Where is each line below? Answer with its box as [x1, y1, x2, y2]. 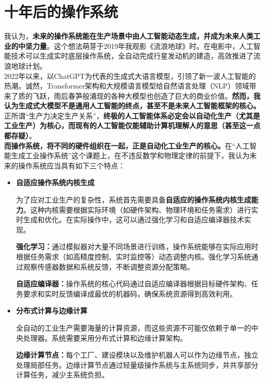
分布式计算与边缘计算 [16, 305, 87, 316]
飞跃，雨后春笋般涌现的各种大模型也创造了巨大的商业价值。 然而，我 [32, 90, 260, 101]
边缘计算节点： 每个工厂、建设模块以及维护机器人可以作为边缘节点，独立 [16, 349, 258, 360]
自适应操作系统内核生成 [16, 177, 95, 188]
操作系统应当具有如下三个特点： [18, 160, 125, 170]
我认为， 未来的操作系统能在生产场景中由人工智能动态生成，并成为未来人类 [4, 31, 253, 41]
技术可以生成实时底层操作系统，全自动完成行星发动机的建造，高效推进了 [11, 50, 253, 61]
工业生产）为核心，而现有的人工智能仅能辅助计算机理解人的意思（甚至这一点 [4, 120, 260, 131]
